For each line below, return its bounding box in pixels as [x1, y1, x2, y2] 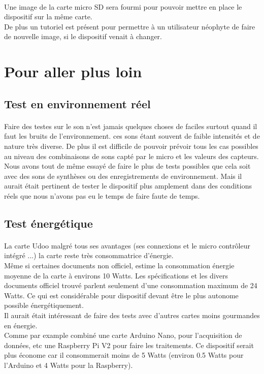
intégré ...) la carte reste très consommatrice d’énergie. [4, 250, 174, 261]
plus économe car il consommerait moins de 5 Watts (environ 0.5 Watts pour [4, 350, 244, 360]
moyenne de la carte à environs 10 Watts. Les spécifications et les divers [4, 270, 228, 280]
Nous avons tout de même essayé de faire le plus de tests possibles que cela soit [4, 161, 251, 171]
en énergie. [4, 320, 38, 330]
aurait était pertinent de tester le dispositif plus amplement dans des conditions [4, 180, 252, 191]
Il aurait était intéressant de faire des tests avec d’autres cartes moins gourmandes [4, 310, 260, 320]
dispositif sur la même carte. [4, 11, 92, 22]
